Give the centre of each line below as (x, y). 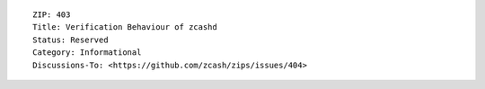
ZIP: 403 (52, 15)
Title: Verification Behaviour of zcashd (125, 27)
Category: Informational (87, 53)
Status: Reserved (71, 40)
